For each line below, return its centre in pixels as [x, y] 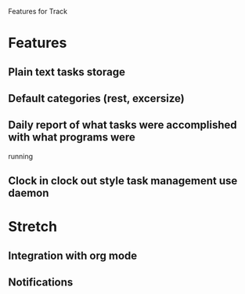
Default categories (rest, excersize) [97, 98]
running [21, 156]
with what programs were [72, 138]
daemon [29, 193]
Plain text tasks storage [67, 72]
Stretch [32, 227]
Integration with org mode [73, 255]
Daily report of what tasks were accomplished [122, 125]
